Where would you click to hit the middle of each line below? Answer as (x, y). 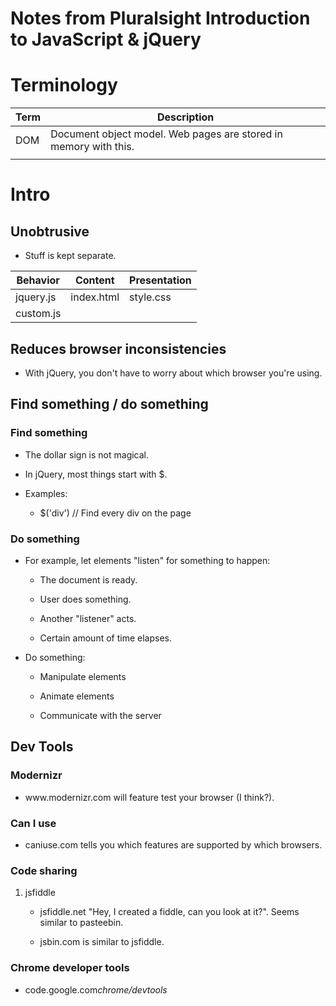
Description (185, 117)
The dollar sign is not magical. (87, 454)
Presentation (160, 280)
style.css (150, 297)
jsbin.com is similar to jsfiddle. (102, 942)
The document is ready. (88, 579)
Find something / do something (109, 404)
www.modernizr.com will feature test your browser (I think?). (149, 797)
